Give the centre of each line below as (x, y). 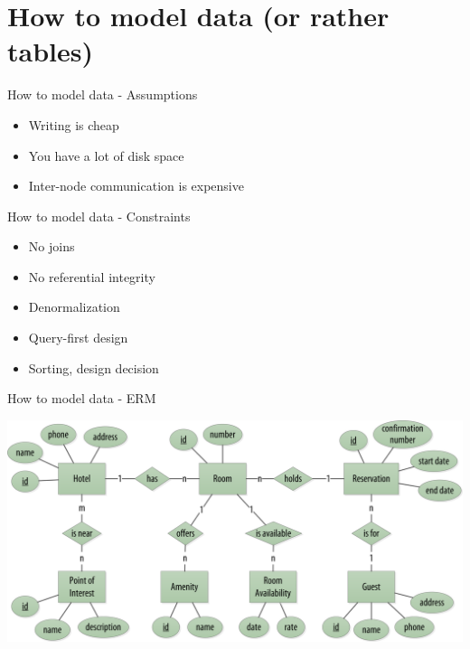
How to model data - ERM (82, 398)
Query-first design (78, 338)
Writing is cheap (74, 124)
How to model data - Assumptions (103, 94)
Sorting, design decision (94, 367)
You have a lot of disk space (106, 155)
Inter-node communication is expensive (136, 186)
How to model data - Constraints (99, 216)
